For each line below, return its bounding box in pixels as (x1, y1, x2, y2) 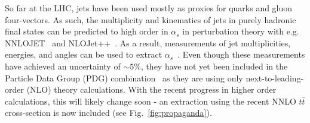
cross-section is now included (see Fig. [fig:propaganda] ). (5, 106, 212, 119)
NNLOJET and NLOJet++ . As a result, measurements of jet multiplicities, (5, 36, 291, 49)
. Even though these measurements (177, 48, 305, 61)
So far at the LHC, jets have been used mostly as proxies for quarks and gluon (5, 2, 293, 14)
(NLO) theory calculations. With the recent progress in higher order (26, 83, 277, 96)
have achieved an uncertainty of (5, 59, 121, 72)
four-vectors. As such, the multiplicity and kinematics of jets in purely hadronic (5, 13, 296, 26)
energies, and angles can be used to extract (5, 48, 162, 61)
